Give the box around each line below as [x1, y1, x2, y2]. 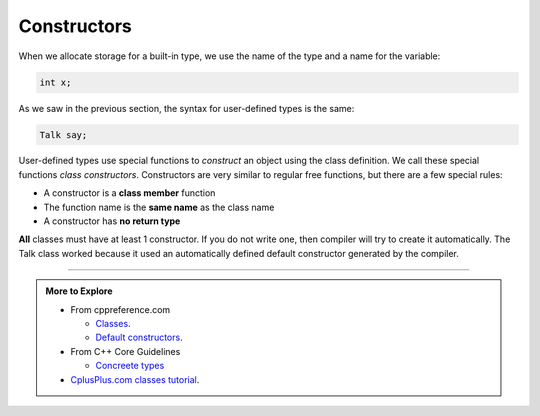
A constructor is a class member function [43, 187, 216, 199]
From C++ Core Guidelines [70, 345, 181, 357]
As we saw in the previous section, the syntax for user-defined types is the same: [18, 102, 355, 114]
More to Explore [45, 285, 114, 297]
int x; [39, 76, 72, 88]
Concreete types [95, 360, 165, 372]
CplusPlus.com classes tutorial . [70, 373, 200, 385]
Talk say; [39, 129, 88, 140]
